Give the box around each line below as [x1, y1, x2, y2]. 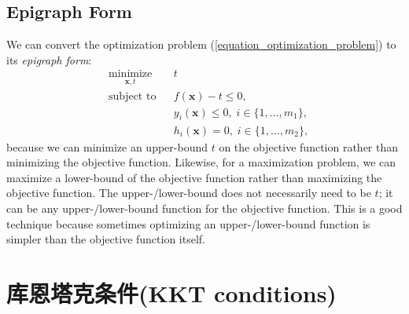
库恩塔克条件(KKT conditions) [6, 276, 337, 309]
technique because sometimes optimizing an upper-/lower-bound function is [6, 215, 370, 232]
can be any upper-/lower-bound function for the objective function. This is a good [6, 199, 403, 216]
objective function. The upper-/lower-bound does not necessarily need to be [6, 184, 371, 201]
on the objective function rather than [219, 138, 399, 155]
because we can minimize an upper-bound [6, 138, 208, 155]
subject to [109, 90, 157, 102]
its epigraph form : [6, 51, 92, 68]
